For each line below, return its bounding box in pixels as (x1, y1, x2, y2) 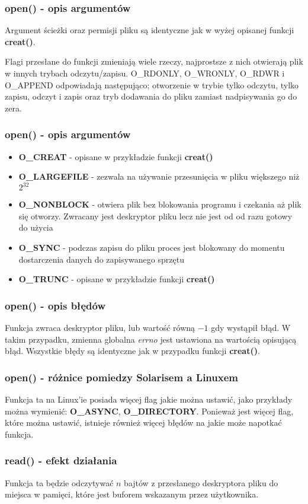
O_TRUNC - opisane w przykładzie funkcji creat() (18, 273, 215, 285)
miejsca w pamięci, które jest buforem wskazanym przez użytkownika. (5, 488, 259, 500)
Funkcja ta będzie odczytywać (5, 476, 114, 489)
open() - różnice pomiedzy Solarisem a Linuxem (5, 369, 238, 384)
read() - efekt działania (5, 453, 117, 468)
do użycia (18, 221, 53, 234)
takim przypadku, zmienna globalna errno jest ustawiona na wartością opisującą (5, 333, 297, 345)
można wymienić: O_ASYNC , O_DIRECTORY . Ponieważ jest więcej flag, (5, 404, 294, 417)
